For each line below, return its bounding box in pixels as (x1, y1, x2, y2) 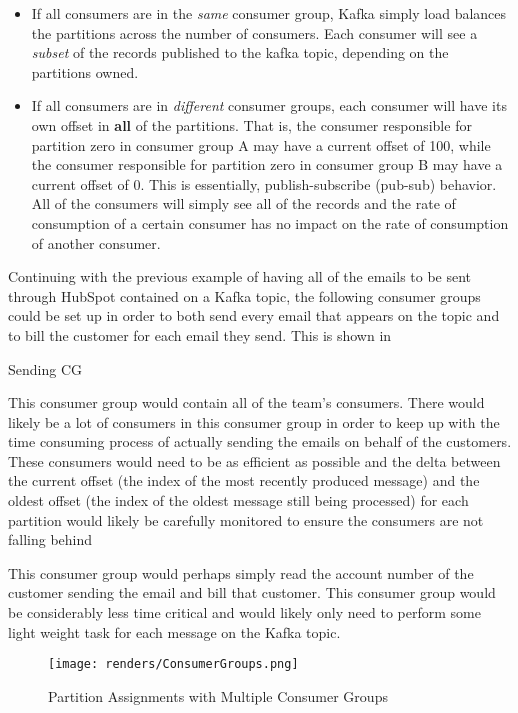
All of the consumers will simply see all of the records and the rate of (31, 193, 456, 214)
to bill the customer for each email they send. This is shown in (8, 324, 392, 345)
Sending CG (8, 358, 83, 379)
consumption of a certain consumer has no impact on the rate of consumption (31, 212, 509, 233)
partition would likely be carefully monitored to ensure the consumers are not (8, 509, 484, 530)
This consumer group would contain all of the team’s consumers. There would (8, 392, 485, 413)
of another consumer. (31, 232, 161, 253)
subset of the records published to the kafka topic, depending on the (31, 42, 449, 63)
